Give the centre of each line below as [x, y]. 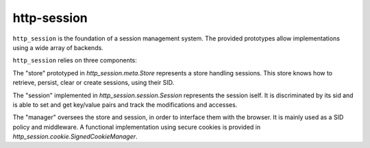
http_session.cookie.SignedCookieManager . [75, 136]
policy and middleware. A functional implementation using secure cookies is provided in [137, 127]
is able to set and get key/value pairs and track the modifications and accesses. [125, 104]
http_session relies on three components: [75, 60]
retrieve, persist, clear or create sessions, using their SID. [94, 83]
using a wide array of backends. [58, 47]
